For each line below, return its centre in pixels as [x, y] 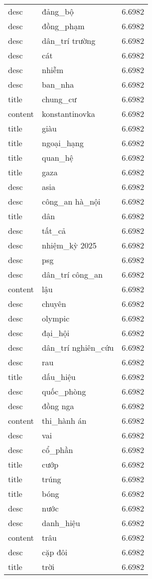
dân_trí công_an [72, 274]
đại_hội [56, 333]
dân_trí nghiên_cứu [78, 347]
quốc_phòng [64, 391]
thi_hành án [64, 421]
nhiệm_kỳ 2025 [69, 245]
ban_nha [58, 84]
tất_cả [54, 231]
